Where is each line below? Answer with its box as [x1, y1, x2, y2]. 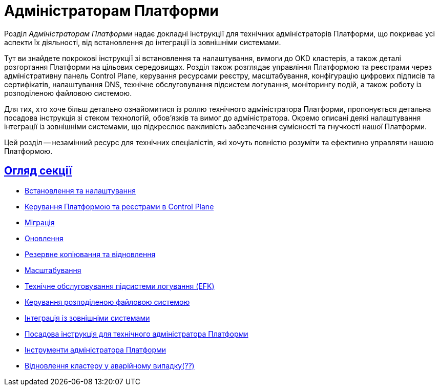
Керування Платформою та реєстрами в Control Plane [25, 202, 214, 211]
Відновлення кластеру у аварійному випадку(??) [25, 361, 195, 370]
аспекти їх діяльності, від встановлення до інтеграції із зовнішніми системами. [4, 37, 281, 47]
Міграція [25, 218, 55, 227]
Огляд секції [4, 164, 72, 178]
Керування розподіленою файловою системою [25, 297, 190, 306]
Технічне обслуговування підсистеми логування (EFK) [25, 281, 215, 290]
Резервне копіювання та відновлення [25, 249, 156, 259]
